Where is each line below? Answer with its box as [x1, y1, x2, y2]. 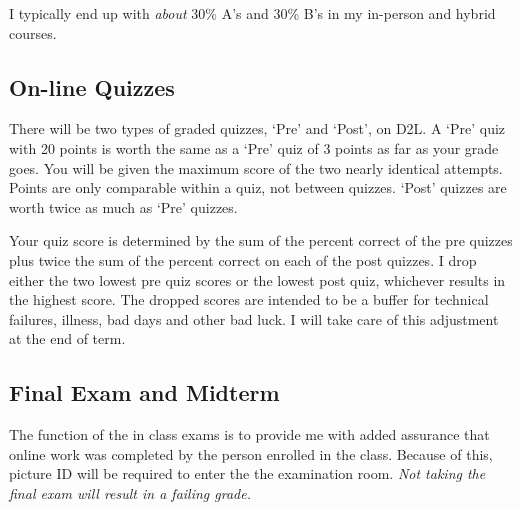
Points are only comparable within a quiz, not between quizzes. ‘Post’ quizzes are [9, 177, 507, 198]
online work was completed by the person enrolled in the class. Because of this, [9, 443, 493, 464]
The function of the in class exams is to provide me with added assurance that [9, 424, 490, 445]
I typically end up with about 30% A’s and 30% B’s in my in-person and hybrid [9, 3, 496, 23]
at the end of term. [9, 328, 126, 349]
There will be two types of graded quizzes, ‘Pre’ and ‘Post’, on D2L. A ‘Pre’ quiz [9, 118, 506, 139]
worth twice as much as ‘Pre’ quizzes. [9, 196, 238, 217]
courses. [9, 22, 57, 43]
